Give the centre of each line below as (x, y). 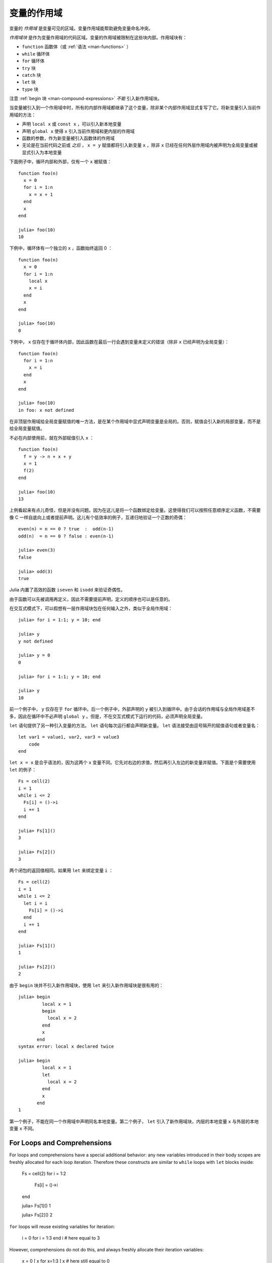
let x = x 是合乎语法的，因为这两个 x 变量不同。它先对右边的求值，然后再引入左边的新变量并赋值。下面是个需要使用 (133, 762)
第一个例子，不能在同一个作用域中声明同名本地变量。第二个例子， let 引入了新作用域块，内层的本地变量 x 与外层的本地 (134, 1121)
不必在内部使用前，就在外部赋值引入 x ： (52, 438)
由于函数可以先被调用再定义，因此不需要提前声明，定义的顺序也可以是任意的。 (91, 599)
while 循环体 (36, 54)
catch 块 (31, 75)
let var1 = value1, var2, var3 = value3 (69, 737)
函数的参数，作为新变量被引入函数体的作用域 (68, 138)
